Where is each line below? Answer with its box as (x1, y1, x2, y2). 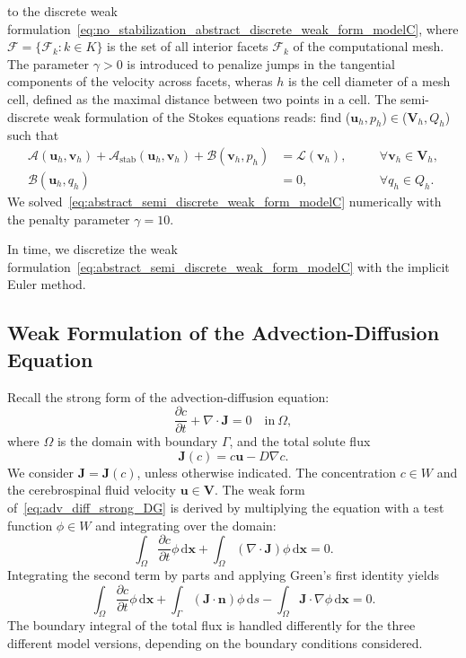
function (7, 515, 53, 534)
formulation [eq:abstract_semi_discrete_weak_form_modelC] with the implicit (7, 257, 450, 276)
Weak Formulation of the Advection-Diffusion (7, 319, 440, 347)
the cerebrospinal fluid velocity (7, 480, 177, 499)
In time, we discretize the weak (7, 240, 178, 259)
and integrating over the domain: (95, 515, 277, 534)
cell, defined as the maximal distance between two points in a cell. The (7, 89, 397, 108)
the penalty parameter (7, 209, 130, 228)
